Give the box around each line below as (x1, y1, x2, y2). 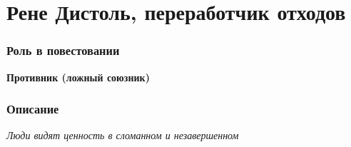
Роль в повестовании (6, 41, 120, 59)
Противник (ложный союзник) (6, 69, 150, 84)
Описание (6, 100, 59, 118)
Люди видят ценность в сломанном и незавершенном (6, 128, 239, 143)
